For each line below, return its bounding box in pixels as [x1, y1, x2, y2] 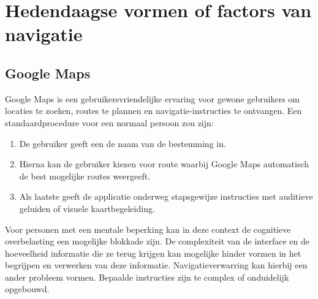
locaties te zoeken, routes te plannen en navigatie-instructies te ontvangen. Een [5, 104, 302, 117]
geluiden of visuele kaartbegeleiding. [19, 202, 155, 214]
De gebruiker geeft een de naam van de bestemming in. [19, 137, 226, 149]
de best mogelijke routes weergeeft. [19, 169, 151, 182]
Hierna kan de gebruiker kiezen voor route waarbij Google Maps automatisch [19, 157, 309, 170]
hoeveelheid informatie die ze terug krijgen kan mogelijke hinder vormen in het [5, 246, 301, 259]
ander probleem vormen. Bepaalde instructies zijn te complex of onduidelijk [5, 270, 289, 283]
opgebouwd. [5, 282, 50, 295]
